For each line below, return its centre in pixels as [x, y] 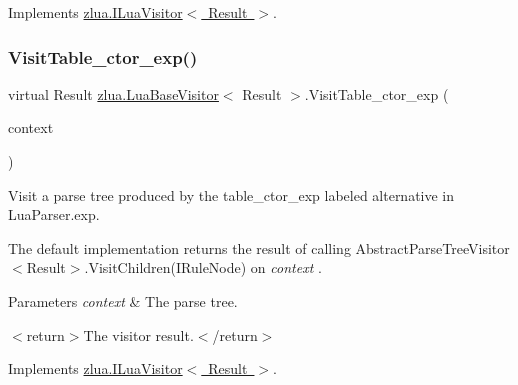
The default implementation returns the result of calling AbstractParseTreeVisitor [259, 247]
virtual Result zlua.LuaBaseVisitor [113, 93]
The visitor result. [138, 334]
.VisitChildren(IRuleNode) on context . [203, 267]
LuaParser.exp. [54, 214]
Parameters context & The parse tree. [123, 300]
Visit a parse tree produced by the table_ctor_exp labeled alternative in [231, 194]
